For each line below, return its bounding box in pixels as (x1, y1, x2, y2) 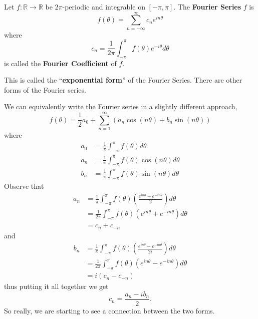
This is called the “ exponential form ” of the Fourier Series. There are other (4, 75, 242, 85)
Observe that (4, 180, 44, 191)
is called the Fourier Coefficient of (4, 58, 117, 68)
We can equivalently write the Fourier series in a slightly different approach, (4, 101, 237, 112)
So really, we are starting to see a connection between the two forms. (4, 305, 215, 315)
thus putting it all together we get (4, 281, 109, 291)
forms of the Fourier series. (4, 84, 86, 95)
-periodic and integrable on (62, 2, 145, 12)
